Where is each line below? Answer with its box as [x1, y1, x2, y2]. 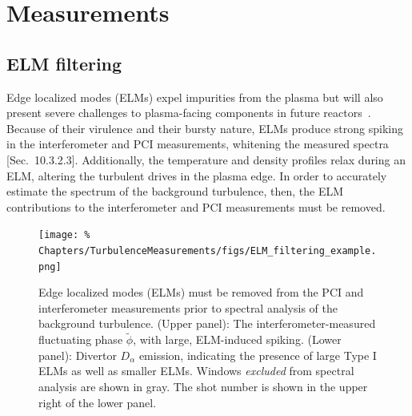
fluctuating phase [38, 331, 123, 348]
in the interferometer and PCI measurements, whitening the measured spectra [6, 135, 389, 152]
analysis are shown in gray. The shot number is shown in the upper [38, 378, 368, 395]
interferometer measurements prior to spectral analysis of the [38, 299, 338, 316]
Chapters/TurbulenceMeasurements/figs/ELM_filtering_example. [38, 244, 377, 256]
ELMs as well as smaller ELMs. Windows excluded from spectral [38, 362, 354, 379]
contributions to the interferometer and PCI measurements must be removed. [6, 198, 386, 215]
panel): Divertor [38, 346, 117, 363]
